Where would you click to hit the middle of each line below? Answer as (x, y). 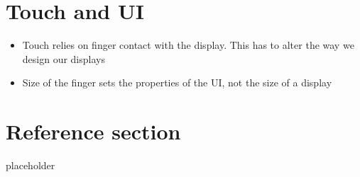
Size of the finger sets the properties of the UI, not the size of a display (177, 82)
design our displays (64, 58)
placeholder (31, 165)
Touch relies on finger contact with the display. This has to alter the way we (188, 45)
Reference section (93, 131)
